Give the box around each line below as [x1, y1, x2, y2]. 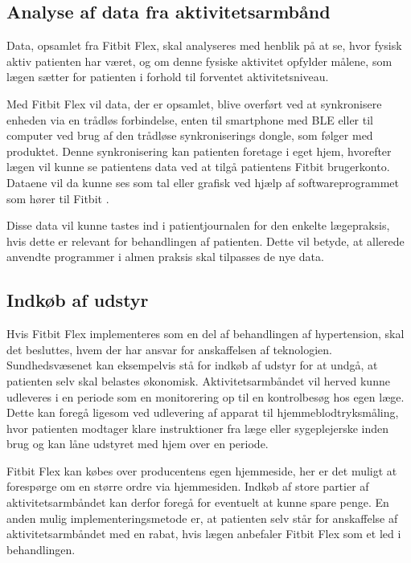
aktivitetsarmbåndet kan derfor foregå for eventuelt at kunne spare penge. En [6, 494, 389, 511]
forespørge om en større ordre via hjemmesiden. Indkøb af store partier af [6, 478, 369, 495]
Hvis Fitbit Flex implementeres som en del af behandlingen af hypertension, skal [6, 325, 405, 342]
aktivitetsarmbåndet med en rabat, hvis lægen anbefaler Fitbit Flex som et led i [6, 525, 401, 542]
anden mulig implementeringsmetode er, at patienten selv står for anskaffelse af [6, 509, 398, 526]
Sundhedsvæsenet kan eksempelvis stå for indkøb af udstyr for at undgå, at [6, 357, 378, 373]
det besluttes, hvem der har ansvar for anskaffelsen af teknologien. [6, 341, 332, 357]
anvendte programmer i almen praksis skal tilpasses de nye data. [6, 248, 324, 265]
